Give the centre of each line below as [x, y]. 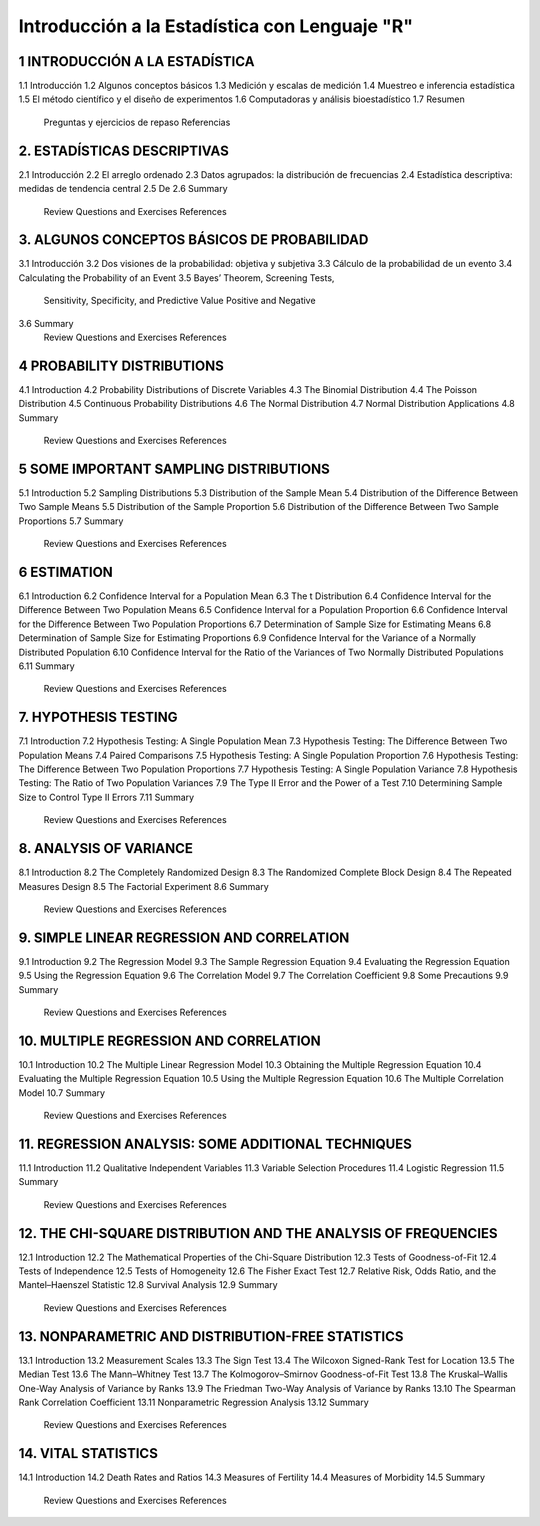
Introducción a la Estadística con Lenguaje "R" [216, 26]
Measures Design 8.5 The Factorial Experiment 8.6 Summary [143, 886]
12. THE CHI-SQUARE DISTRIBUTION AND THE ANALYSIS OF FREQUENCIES [258, 1233]
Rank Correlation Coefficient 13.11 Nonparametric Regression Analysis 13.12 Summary [193, 1402]
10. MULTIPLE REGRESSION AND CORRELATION [170, 1040]
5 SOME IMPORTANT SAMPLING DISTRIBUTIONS [174, 468]
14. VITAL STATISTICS [88, 1453]
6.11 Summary [46, 666]
